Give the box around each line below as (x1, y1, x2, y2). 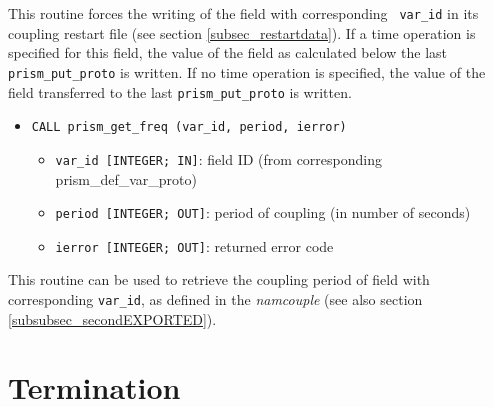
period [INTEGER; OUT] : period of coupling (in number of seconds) (55, 202, 471, 223)
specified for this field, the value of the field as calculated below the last (8, 42, 447, 63)
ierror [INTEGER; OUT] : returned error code (55, 235, 334, 256)
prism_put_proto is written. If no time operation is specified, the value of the (8, 61, 486, 82)
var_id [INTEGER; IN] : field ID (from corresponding (55, 148, 382, 169)
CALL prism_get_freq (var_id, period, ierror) (31, 120, 347, 135)
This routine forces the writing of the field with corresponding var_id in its (8, 3, 479, 23)
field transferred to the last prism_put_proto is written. (8, 81, 352, 102)
